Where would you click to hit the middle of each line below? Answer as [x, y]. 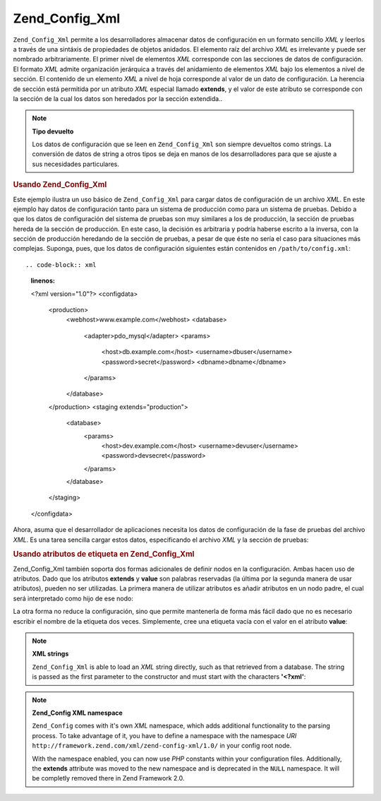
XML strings [50, 654]
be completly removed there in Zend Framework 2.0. [108, 778]
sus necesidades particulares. [76, 164]
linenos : [43, 281]
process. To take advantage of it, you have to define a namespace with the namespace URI [164, 735]
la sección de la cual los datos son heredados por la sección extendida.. [118, 98]
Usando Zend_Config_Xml [60, 185]
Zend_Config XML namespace [77, 713]
